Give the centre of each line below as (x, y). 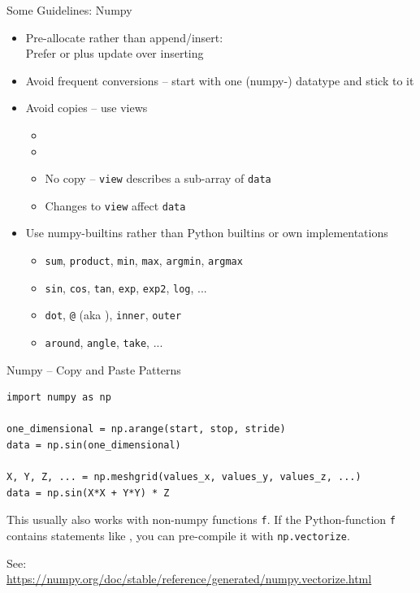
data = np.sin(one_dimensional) (94, 446)
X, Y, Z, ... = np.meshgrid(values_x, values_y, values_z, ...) (184, 477)
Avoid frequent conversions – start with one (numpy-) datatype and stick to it (220, 80)
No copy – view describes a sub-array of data (158, 178)
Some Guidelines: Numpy (69, 10)
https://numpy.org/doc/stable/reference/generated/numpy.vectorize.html (189, 579)
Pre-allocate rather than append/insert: (124, 37)
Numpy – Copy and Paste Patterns (94, 369)
